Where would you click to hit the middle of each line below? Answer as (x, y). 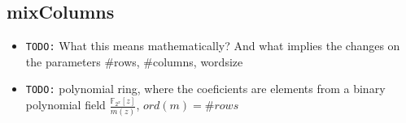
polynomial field (65, 105)
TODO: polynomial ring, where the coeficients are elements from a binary (205, 89)
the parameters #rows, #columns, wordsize (134, 61)
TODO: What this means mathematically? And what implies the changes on (213, 46)
